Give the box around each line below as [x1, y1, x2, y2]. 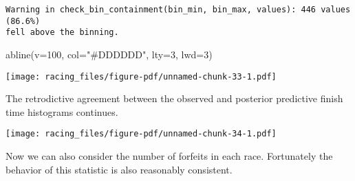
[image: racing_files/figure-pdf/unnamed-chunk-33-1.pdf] [6, 71, 277, 82]
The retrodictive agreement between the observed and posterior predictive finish [6, 91, 343, 106]
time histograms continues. [6, 104, 118, 119]
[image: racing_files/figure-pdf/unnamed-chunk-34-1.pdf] [6, 129, 277, 139]
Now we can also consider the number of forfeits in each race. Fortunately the [6, 149, 333, 163]
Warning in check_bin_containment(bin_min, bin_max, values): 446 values [6, 5, 351, 14]
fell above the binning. [6, 27, 119, 38]
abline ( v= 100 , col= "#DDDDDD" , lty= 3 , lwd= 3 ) [6, 47, 213, 61]
